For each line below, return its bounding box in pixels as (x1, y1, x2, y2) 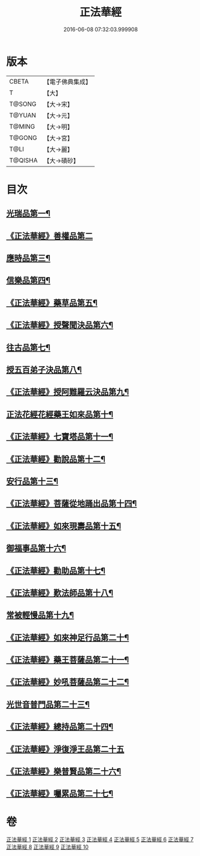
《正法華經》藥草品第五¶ (6, 298, 98, 308)
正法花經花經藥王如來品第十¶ (6, 409, 114, 420)
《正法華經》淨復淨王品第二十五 (6, 744, 125, 754)
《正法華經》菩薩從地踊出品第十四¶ (6, 498, 137, 509)
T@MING (9, 122, 35, 130)
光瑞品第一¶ (6, 209, 51, 219)
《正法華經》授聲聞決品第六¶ (6, 320, 114, 331)
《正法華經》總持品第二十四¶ (6, 722, 114, 732)
